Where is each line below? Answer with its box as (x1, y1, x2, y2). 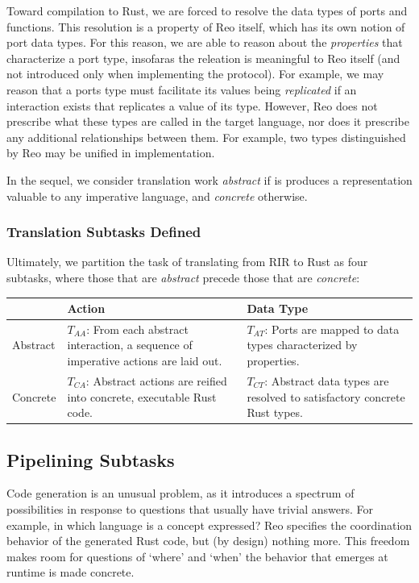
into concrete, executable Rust (67, 388, 217, 405)
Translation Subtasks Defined (6, 222, 201, 242)
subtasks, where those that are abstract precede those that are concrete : (6, 269, 360, 285)
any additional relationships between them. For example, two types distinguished (6, 128, 406, 145)
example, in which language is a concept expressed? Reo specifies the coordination (6, 516, 413, 533)
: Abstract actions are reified (85, 372, 227, 389)
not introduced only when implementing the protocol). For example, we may (6, 65, 384, 82)
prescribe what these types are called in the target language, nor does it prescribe (6, 113, 409, 130)
